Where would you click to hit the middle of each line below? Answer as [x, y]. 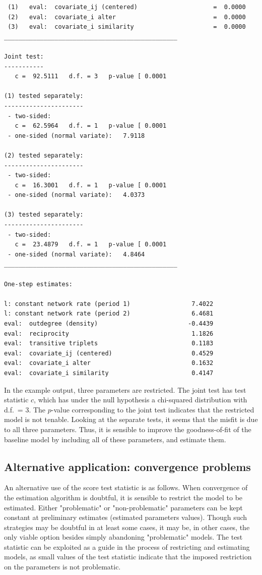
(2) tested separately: [44, 155]
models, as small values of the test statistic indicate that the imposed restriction [128, 557]
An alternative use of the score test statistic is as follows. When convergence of [126, 487]
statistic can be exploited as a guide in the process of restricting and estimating [127, 546]
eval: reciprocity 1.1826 [109, 333]
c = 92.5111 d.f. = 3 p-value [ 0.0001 [91, 76]
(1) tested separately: [44, 96]
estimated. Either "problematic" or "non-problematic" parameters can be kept [123, 507]
